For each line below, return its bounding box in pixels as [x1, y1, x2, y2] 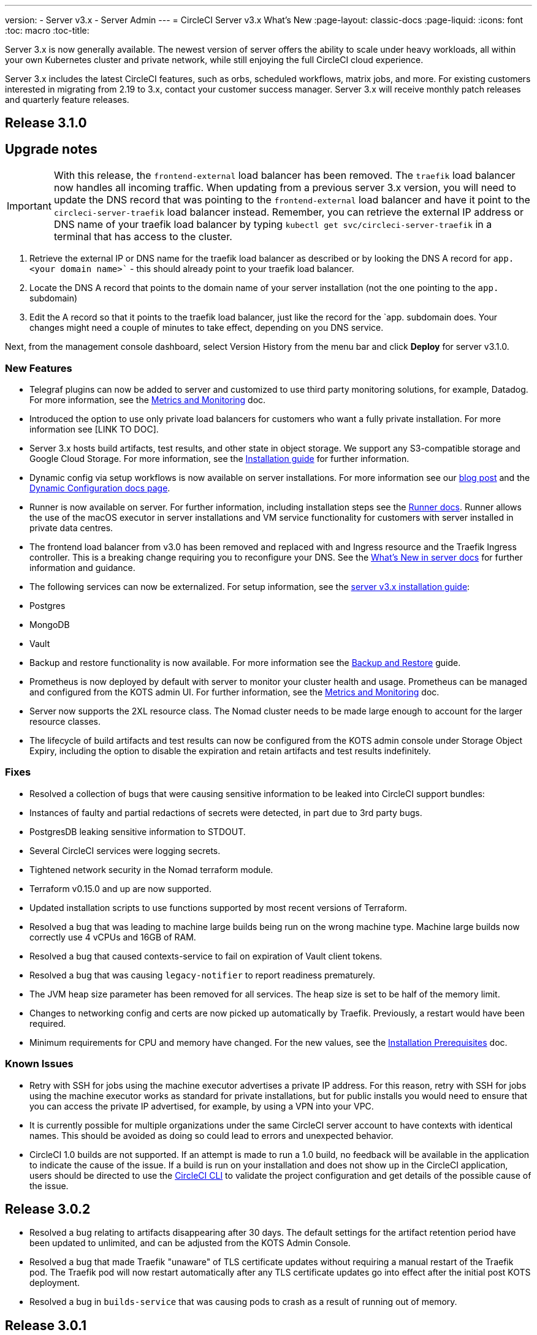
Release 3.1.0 [5, 115, 87, 131]
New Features [5, 361, 72, 374]
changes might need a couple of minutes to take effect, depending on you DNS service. [29, 322, 384, 333]
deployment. [29, 1277, 80, 1288]
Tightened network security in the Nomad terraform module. [29, 864, 273, 875]
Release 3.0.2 [5, 1201, 91, 1217]
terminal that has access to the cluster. [53, 230, 232, 243]
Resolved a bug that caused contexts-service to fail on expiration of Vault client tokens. [29, 950, 383, 961]
